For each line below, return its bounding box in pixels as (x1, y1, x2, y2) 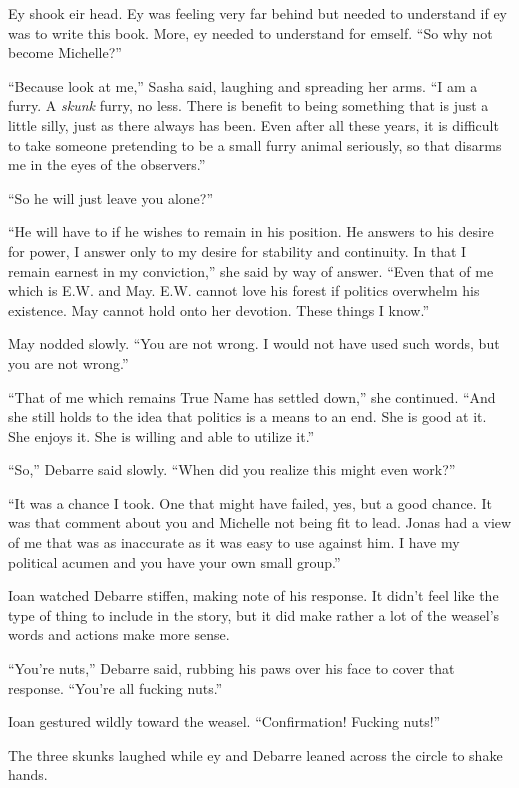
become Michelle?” (8, 42, 122, 63)
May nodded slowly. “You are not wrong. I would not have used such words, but (8, 333, 500, 354)
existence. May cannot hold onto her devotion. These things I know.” (8, 299, 430, 320)
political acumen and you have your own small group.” (8, 551, 341, 572)
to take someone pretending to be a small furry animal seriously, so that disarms (8, 134, 502, 155)
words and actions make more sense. (8, 624, 230, 645)
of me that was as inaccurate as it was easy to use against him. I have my (8, 532, 460, 553)
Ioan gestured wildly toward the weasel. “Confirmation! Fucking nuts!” (8, 711, 441, 732)
